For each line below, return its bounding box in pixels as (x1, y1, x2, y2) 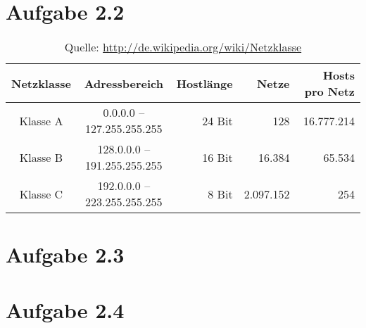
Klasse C (19, 185, 63, 202)
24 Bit (202, 112, 233, 129)
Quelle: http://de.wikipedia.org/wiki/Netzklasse (64, 39, 302, 56)
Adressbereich (84, 75, 163, 92)
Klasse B (19, 149, 63, 165)
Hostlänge (176, 75, 233, 92)
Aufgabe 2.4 (6, 295, 125, 324)
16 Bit (202, 149, 233, 165)
